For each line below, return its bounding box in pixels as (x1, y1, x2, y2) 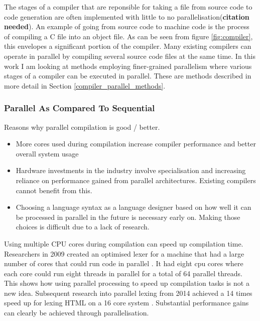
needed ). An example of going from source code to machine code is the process (4, 21, 249, 32)
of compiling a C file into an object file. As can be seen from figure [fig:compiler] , (4, 31, 253, 41)
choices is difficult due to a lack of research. (16, 221, 150, 232)
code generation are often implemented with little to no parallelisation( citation (4, 11, 249, 22)
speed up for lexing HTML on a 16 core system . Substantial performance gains (4, 297, 249, 308)
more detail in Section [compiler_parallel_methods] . (4, 80, 166, 91)
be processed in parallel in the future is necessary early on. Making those (16, 211, 240, 222)
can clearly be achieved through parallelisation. (4, 307, 149, 318)
